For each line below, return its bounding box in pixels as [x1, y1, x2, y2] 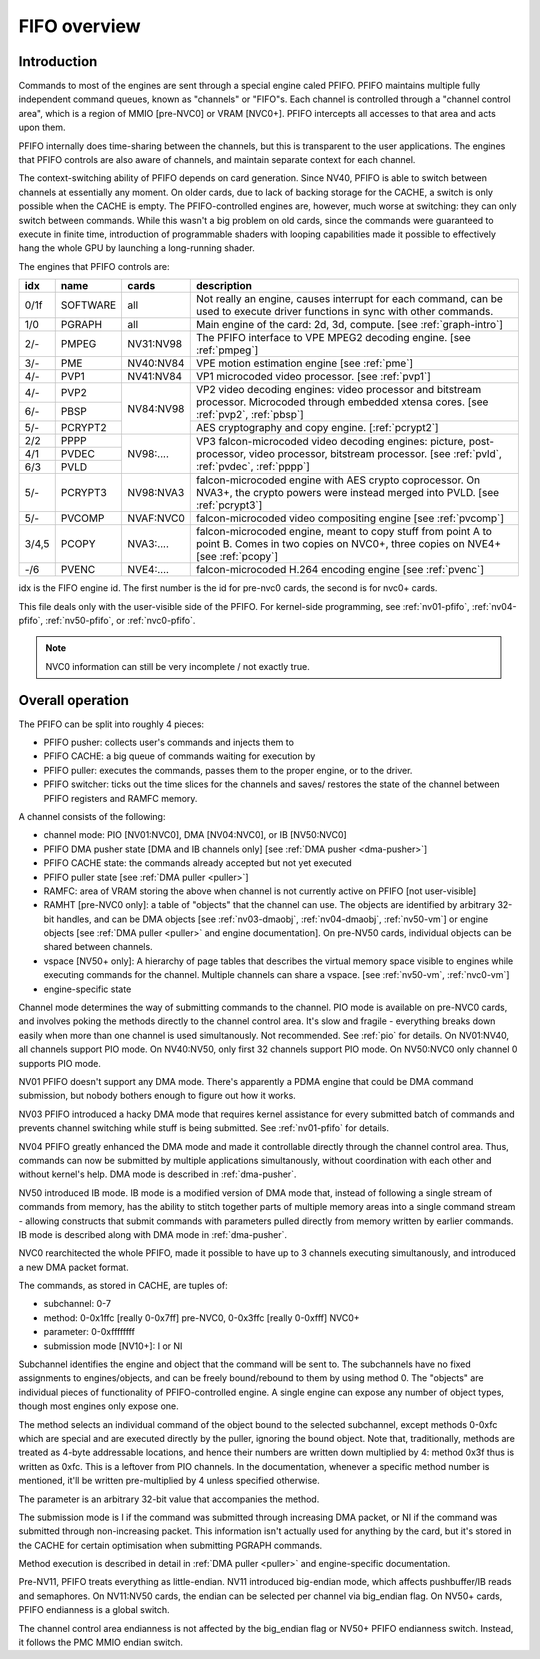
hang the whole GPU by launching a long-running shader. [18, 242, 255, 254]
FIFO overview [18, 15, 141, 37]
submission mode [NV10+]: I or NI [43, 1340, 183, 1352]
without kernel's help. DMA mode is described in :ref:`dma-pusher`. [18, 1168, 297, 1180]
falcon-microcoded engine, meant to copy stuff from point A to [196, 525, 492, 539]
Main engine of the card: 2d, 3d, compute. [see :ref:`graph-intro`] [196, 318, 504, 332]
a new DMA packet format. [18, 1261, 129, 1273]
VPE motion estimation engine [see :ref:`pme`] [196, 356, 414, 370]
